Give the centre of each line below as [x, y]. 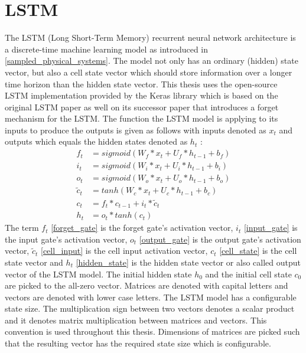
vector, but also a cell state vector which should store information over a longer [149, 72]
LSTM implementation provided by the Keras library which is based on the [141, 95]
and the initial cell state [248, 274]
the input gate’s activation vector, [66, 239]
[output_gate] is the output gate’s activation [220, 239]
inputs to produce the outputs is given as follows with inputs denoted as [136, 130]
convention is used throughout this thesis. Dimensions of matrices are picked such [152, 331]
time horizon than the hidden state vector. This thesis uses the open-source [141, 84]
